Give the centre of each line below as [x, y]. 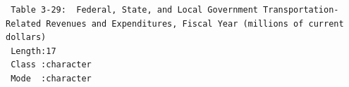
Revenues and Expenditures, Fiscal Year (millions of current [195, 24]
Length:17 [33, 51]
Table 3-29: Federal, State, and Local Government [134, 10]
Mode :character [51, 78]
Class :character [51, 65]
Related [24, 24]
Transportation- [301, 10]
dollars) [26, 38]
